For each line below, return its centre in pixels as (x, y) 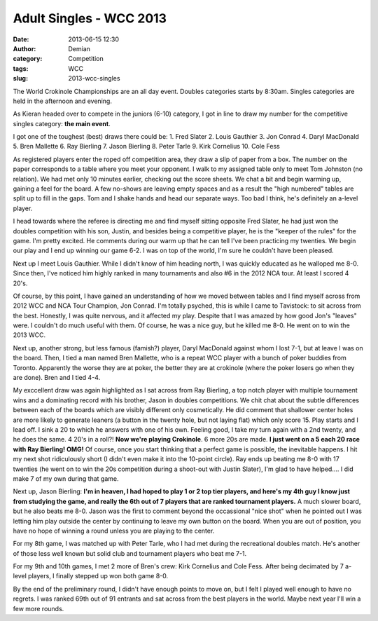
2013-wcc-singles (94, 79)
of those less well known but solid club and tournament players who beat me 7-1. (130, 553)
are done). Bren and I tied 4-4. (57, 378)
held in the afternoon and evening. (62, 101)
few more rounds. (38, 608)
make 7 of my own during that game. (66, 478)
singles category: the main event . (62, 123)
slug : (20, 79)
